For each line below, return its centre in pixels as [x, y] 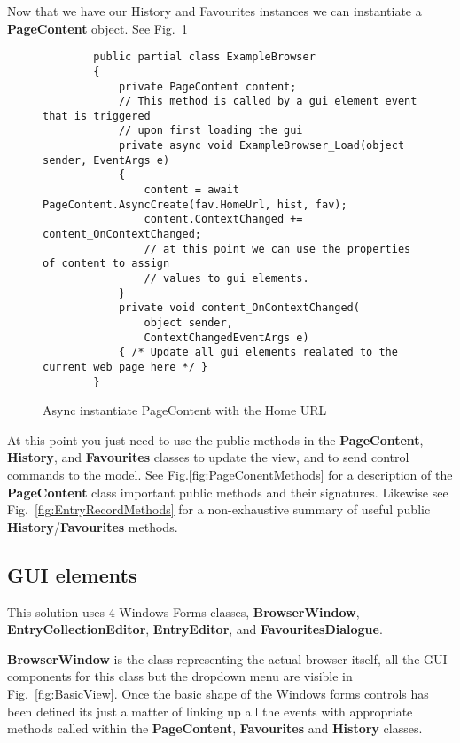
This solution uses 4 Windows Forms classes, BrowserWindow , [183, 611]
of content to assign [106, 264]
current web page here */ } [125, 367]
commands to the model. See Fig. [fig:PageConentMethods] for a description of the [230, 475]
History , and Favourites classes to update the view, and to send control [208, 457]
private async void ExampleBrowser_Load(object [261, 146]
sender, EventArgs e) [106, 160]
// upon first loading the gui [211, 131]
